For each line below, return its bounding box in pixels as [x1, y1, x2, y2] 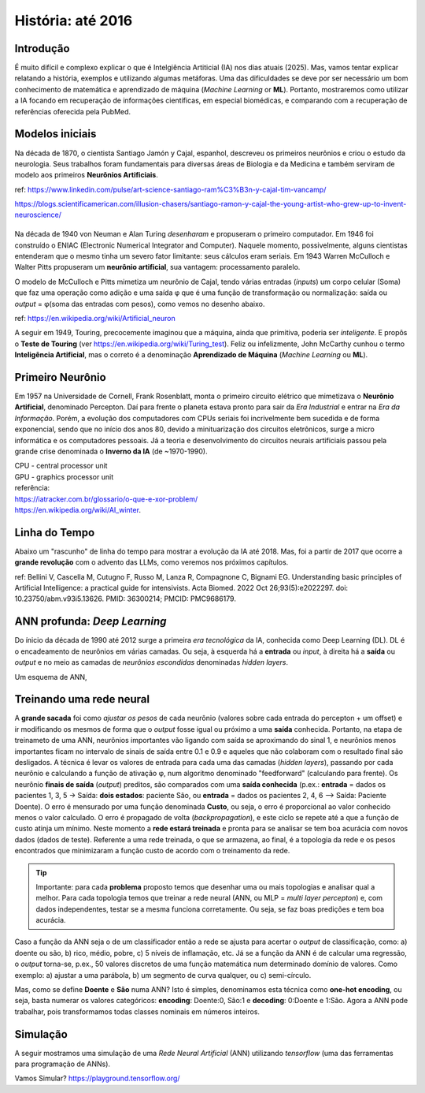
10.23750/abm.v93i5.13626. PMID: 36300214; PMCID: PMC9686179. [14, 594, 236, 603]
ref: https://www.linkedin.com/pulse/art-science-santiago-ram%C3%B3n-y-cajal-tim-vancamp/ [14, 185, 327, 194]
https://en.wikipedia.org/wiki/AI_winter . [14, 505, 142, 514]
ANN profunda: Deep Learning [14, 615, 167, 629]
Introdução [14, 42, 70, 55]
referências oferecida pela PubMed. [14, 106, 131, 116]
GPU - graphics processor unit [14, 472, 114, 481]
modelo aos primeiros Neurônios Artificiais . [14, 170, 159, 180]
